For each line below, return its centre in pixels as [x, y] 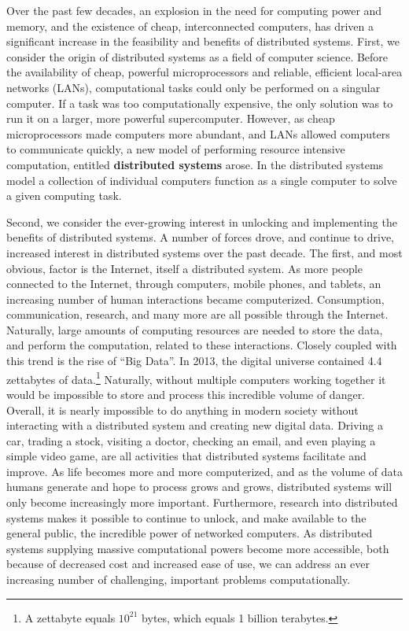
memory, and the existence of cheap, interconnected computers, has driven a [190, 26]
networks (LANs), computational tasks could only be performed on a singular [193, 87]
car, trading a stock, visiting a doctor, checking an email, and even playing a [191, 440]
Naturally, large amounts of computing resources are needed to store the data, [195, 329]
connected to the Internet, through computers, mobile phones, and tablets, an [194, 284]
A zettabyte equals [70, 617]
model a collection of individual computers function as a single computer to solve [202, 180]
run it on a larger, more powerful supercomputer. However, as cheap [171, 118]
